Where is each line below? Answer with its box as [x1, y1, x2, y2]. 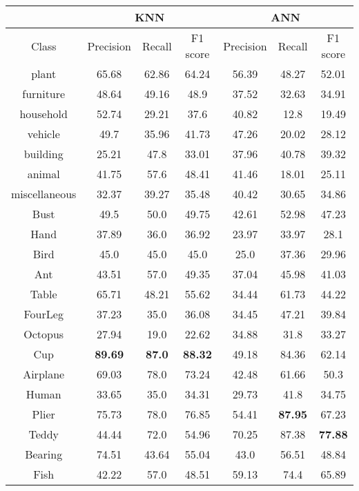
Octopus [23, 326, 64, 342]
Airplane [23, 366, 65, 382]
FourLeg [23, 306, 64, 322]
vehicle [27, 126, 60, 142]
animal [27, 166, 60, 182]
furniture [22, 86, 66, 102]
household [19, 106, 68, 122]
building [23, 146, 64, 162]
